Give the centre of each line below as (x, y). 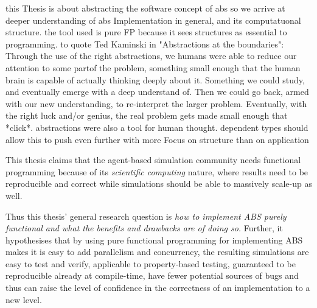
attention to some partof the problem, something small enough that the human (153, 67)
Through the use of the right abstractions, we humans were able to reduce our (151, 56)
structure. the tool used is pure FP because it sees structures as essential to (146, 32)
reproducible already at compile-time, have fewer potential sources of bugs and (152, 275)
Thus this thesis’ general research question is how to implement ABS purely (146, 216)
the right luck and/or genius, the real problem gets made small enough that (147, 115)
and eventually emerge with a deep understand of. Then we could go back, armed (157, 92)
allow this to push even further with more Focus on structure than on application (157, 139)
